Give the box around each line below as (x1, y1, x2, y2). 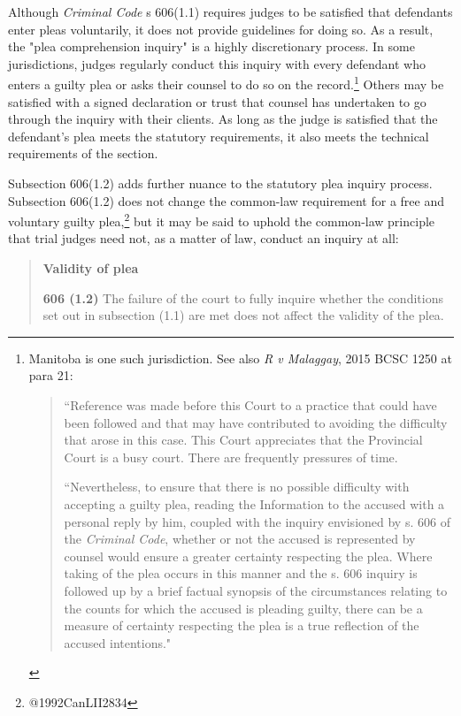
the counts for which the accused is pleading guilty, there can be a (64, 598, 423, 617)
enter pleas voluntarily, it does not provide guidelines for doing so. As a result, (8, 19, 434, 38)
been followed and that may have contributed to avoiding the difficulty (64, 413, 448, 431)
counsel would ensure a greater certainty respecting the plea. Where (64, 546, 433, 565)
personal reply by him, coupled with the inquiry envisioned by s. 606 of (64, 512, 450, 530)
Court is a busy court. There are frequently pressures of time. (64, 447, 398, 466)
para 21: (28, 366, 73, 385)
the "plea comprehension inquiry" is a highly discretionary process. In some (8, 37, 415, 56)
